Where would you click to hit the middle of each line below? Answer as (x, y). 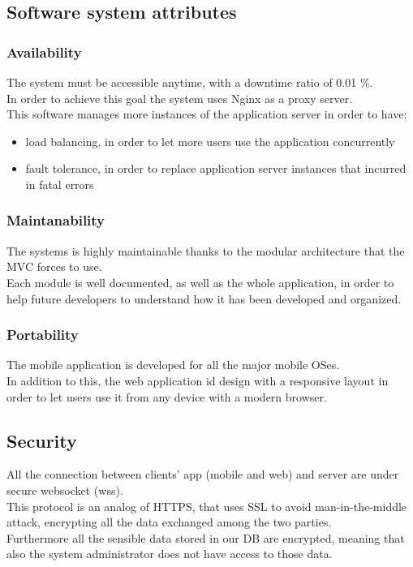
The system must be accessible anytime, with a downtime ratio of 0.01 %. (190, 82)
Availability (44, 52)
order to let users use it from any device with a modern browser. (167, 396)
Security (42, 440)
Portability (43, 335)
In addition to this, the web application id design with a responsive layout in (198, 380)
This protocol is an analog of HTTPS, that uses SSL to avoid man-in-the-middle (207, 506)
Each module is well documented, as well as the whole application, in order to (200, 282)
